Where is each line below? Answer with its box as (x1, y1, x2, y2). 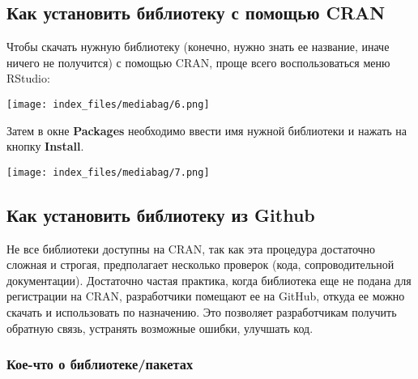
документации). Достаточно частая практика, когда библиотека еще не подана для (6, 271, 412, 288)
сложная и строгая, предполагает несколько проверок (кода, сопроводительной (6, 256, 395, 273)
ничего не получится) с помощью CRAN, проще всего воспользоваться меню (6, 53, 390, 70)
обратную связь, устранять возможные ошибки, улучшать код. (6, 319, 313, 336)
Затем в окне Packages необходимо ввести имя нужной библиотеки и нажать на (6, 121, 407, 138)
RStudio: (6, 70, 50, 87)
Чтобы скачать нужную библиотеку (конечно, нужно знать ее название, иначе (6, 38, 390, 55)
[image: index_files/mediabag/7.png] (6, 166, 210, 178)
